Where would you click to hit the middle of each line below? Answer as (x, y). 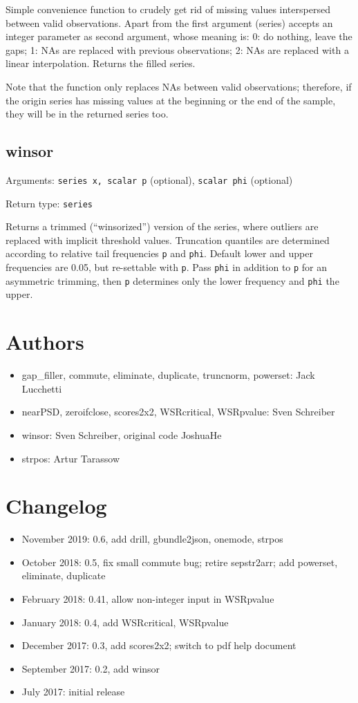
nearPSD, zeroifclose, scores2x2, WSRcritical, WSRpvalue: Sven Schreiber (178, 412)
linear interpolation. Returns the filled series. (101, 63)
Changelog (56, 506)
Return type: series (49, 203)
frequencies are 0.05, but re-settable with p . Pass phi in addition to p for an (167, 267)
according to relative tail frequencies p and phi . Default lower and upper (159, 253)
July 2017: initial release (73, 692)
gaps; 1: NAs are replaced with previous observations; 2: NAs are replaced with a (177, 49)
